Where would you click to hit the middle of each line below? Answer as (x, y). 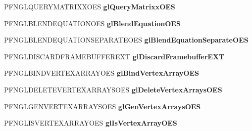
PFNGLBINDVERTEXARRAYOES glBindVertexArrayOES (102, 73)
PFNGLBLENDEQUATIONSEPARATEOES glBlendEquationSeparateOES (126, 40)
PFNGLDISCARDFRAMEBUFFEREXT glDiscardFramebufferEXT (114, 56)
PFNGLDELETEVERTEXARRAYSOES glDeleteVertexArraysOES (113, 89)
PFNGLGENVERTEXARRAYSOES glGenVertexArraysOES (102, 106)
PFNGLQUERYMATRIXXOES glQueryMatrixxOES (90, 6)
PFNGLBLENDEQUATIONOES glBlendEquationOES (92, 23)
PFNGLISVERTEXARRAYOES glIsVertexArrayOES (91, 123)
